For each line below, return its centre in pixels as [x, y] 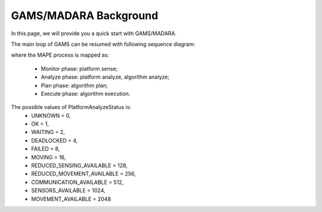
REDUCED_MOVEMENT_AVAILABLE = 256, [84, 174]
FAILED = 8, [46, 149]
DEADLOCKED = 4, [55, 141]
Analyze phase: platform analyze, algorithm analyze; [105, 77]
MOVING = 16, [49, 157]
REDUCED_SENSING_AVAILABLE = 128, [80, 166]
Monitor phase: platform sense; [79, 68]
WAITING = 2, [48, 132]
